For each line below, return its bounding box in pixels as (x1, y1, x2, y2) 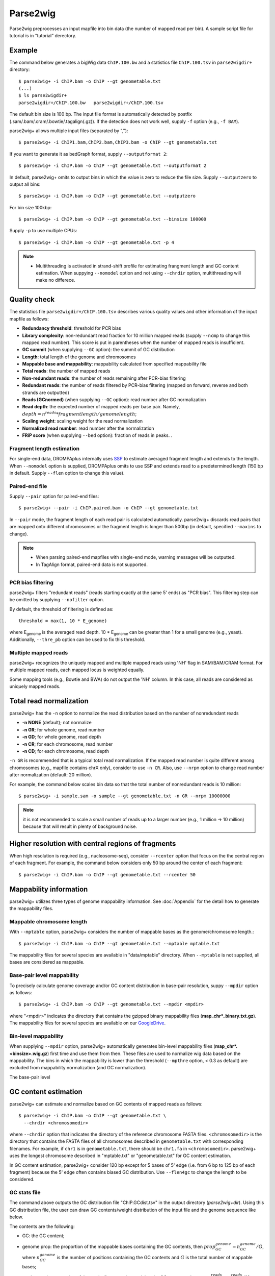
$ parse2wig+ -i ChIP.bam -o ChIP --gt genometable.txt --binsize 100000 (18, 216, 207, 222)
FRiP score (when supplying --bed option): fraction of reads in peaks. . (22, 432, 173, 438)
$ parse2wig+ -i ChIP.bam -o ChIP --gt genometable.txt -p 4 (18, 239, 174, 245)
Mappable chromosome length (9, 918, 88, 925)
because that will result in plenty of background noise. (23, 823, 137, 829)
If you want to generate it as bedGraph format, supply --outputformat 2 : (9, 151, 168, 157)
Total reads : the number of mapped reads (22, 368, 111, 374)
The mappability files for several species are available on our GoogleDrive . (9, 1020, 166, 1026)
